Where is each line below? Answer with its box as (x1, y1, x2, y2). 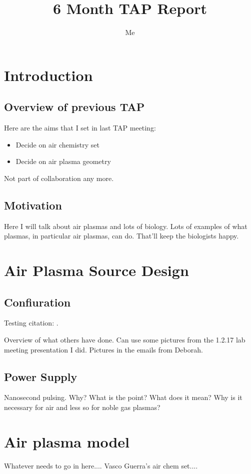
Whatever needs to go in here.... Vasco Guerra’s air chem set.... (4, 460, 198, 470)
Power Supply (4, 368, 77, 384)
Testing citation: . (4, 317, 58, 328)
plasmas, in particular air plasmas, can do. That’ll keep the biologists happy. (4, 230, 239, 241)
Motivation (4, 197, 62, 212)
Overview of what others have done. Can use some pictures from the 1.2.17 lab (4, 334, 245, 345)
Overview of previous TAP (4, 99, 145, 114)
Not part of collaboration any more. (4, 172, 114, 183)
